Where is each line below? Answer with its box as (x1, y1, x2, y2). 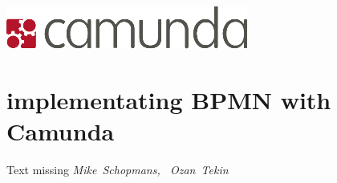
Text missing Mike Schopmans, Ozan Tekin (6, 161, 229, 177)
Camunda (6, 114, 115, 147)
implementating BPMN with (6, 83, 331, 116)
